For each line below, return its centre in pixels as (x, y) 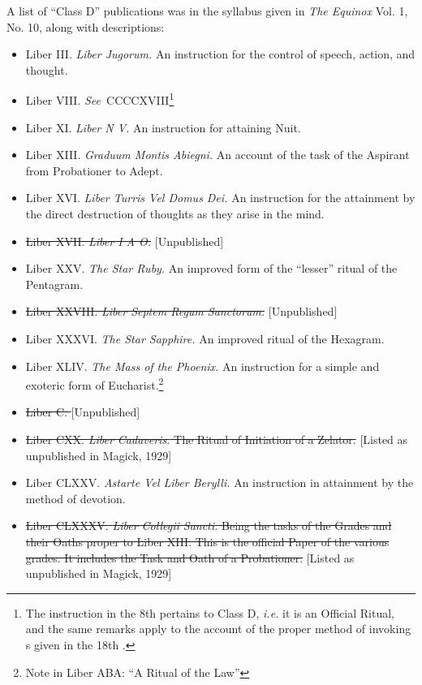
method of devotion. (75, 498)
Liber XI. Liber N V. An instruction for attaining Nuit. (163, 127)
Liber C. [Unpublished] (83, 412)
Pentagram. (54, 284)
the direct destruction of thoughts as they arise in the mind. (175, 213)
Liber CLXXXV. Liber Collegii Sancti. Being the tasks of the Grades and (209, 526)
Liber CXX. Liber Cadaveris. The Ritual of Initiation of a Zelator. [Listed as (217, 439)
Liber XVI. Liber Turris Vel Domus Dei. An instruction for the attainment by (220, 198)
